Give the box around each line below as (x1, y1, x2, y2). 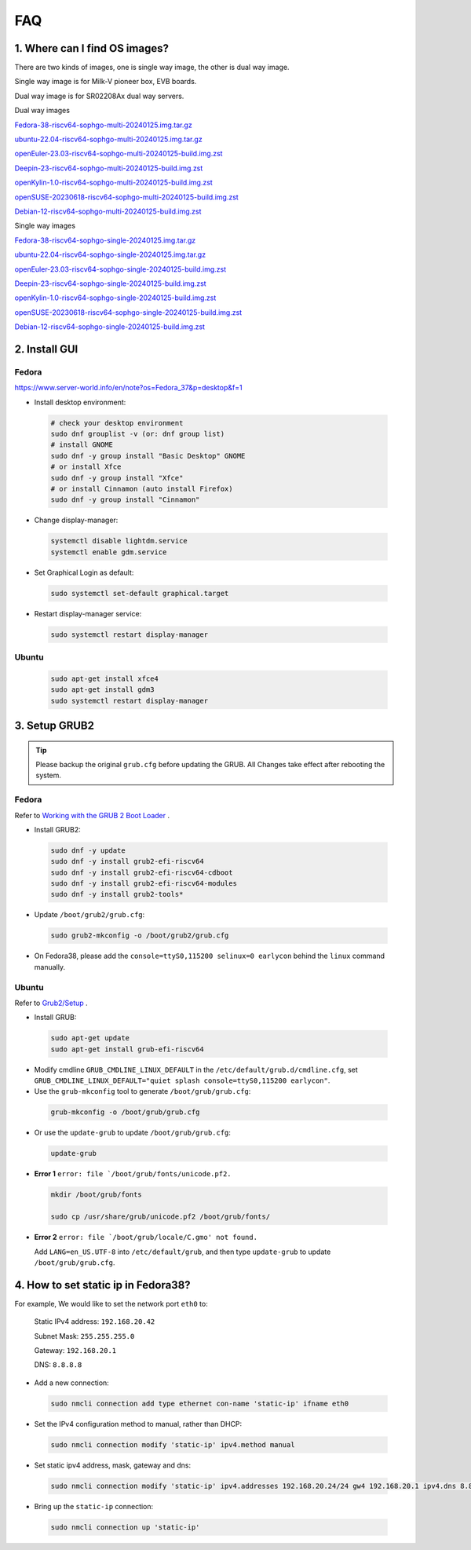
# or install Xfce (50, 462, 122, 471)
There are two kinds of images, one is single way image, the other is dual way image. (14, 63, 290, 72)
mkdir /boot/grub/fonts (50, 1190, 143, 1199)
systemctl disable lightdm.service (50, 536, 188, 546)
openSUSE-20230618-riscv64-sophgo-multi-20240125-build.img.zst (14, 192, 239, 202)
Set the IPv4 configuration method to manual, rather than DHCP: (34, 1419, 243, 1428)
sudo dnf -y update (50, 846, 126, 855)
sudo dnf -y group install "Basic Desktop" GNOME (50, 451, 246, 460)
